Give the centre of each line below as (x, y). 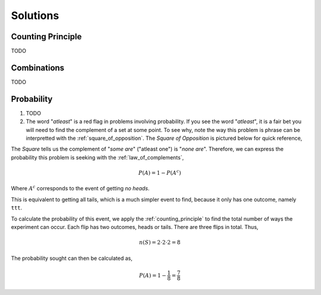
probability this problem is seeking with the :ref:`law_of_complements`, (97, 157)
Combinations (38, 68)
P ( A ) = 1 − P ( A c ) (160, 172)
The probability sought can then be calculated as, (72, 258)
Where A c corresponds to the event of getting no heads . (80, 188)
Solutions (35, 15)
